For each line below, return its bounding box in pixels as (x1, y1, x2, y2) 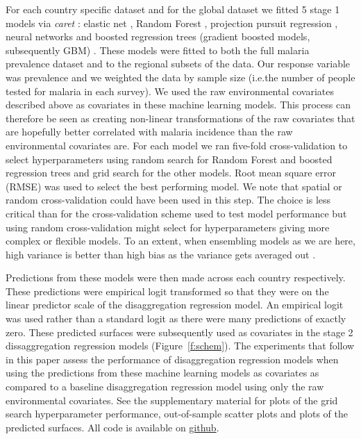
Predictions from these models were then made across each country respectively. (6, 270, 346, 285)
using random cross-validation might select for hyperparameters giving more (6, 219, 330, 234)
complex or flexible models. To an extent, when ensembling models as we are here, (6, 233, 355, 248)
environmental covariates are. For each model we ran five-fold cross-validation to (6, 138, 348, 152)
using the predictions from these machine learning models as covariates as (6, 365, 319, 380)
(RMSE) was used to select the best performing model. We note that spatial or (6, 179, 342, 193)
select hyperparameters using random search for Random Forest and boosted (6, 151, 333, 166)
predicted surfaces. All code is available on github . (6, 420, 219, 434)
